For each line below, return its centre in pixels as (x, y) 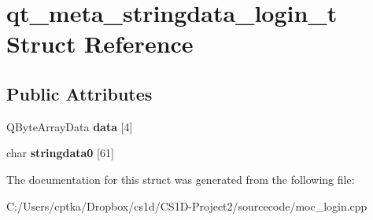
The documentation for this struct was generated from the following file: (181, 179)
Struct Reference (100, 44)
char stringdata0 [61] (60, 153)
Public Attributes (79, 93)
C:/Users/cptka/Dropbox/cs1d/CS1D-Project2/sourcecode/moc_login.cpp (187, 205)
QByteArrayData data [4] (70, 126)
